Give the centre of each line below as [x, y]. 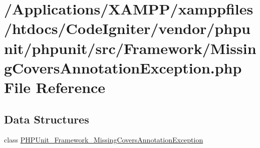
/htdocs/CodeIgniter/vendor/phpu [127, 28]
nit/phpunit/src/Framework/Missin [130, 48]
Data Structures [47, 119]
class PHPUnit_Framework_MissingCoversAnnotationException [104, 140]
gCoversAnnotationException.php [123, 67]
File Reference [55, 87]
